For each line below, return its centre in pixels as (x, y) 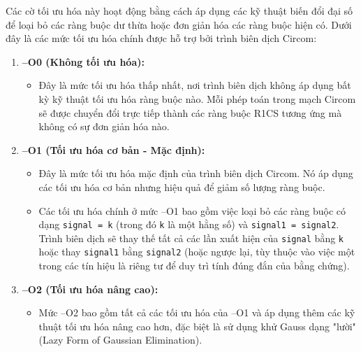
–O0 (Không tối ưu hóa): (83, 61)
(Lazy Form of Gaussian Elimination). (120, 340)
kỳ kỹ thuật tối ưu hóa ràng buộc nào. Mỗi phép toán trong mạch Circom (197, 98)
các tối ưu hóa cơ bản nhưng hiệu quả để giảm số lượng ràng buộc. (182, 186)
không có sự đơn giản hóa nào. (104, 126)
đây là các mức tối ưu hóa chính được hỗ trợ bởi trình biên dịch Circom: (161, 38)
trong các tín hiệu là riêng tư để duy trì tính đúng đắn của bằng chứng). (194, 266)
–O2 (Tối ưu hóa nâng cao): (90, 289)
